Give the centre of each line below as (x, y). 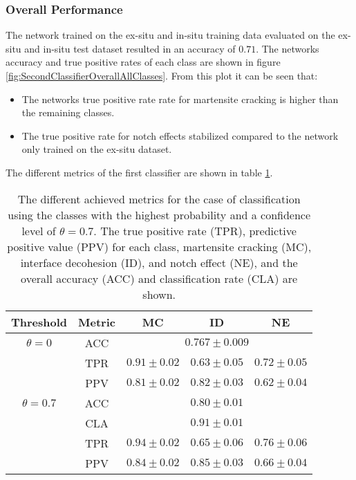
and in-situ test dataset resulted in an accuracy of (130, 48)
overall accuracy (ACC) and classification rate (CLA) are (159, 278)
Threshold (39, 322)
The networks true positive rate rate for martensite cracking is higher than (180, 99)
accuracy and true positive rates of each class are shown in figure (143, 62)
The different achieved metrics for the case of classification (159, 199)
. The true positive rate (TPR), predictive (195, 230)
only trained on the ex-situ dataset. (97, 149)
